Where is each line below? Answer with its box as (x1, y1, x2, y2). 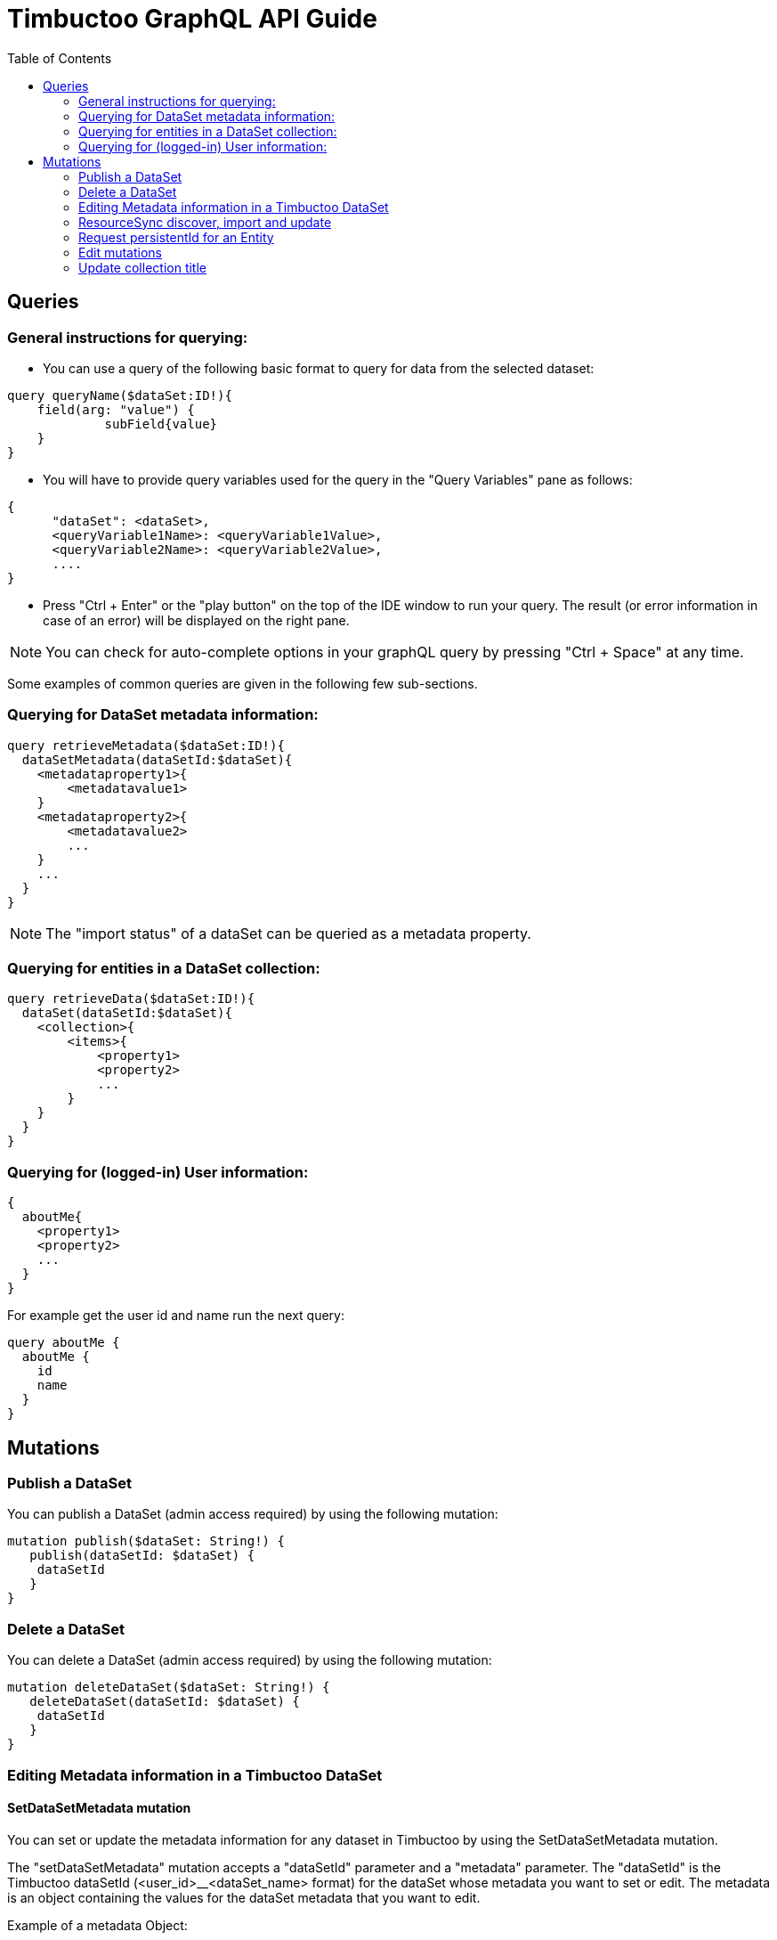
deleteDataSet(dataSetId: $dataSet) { (29, 1694, 300, 1709)
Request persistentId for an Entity (78, 229, 274, 245)
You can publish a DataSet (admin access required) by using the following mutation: (7, 1506, 498, 1522)
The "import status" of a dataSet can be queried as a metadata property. (45, 924, 531, 942)
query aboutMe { (7, 1335, 120, 1350)
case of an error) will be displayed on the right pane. (43, 612, 350, 628)
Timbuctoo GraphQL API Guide (7, 4, 377, 34)
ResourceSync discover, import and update (78, 214, 332, 230)
